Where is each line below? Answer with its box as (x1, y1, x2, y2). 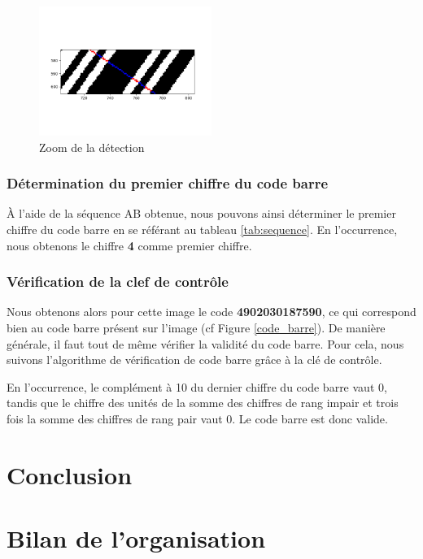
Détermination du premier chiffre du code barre (7, 173, 329, 193)
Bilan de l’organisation (7, 522, 266, 555)
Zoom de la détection (39, 138, 145, 155)
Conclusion (7, 457, 133, 491)
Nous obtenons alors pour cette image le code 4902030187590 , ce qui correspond (7, 303, 416, 320)
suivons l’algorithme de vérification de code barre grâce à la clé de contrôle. (7, 351, 382, 368)
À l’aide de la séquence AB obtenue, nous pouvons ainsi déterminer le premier (7, 205, 396, 222)
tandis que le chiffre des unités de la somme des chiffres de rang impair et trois (7, 394, 399, 411)
